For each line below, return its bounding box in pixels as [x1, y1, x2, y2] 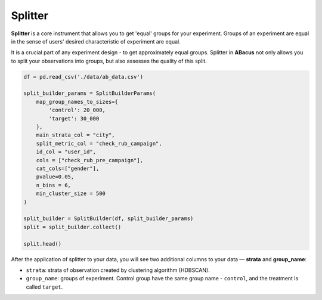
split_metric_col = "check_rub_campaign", [36, 140, 162, 147]
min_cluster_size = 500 [36, 190, 106, 197]
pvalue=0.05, [36, 174, 75, 180]
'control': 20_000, [48, 107, 106, 113]
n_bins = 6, [36, 182, 72, 188]
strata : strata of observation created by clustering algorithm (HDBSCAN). [26, 266, 210, 274]
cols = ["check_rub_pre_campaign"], [36, 157, 143, 163]
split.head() [23, 240, 62, 247]
